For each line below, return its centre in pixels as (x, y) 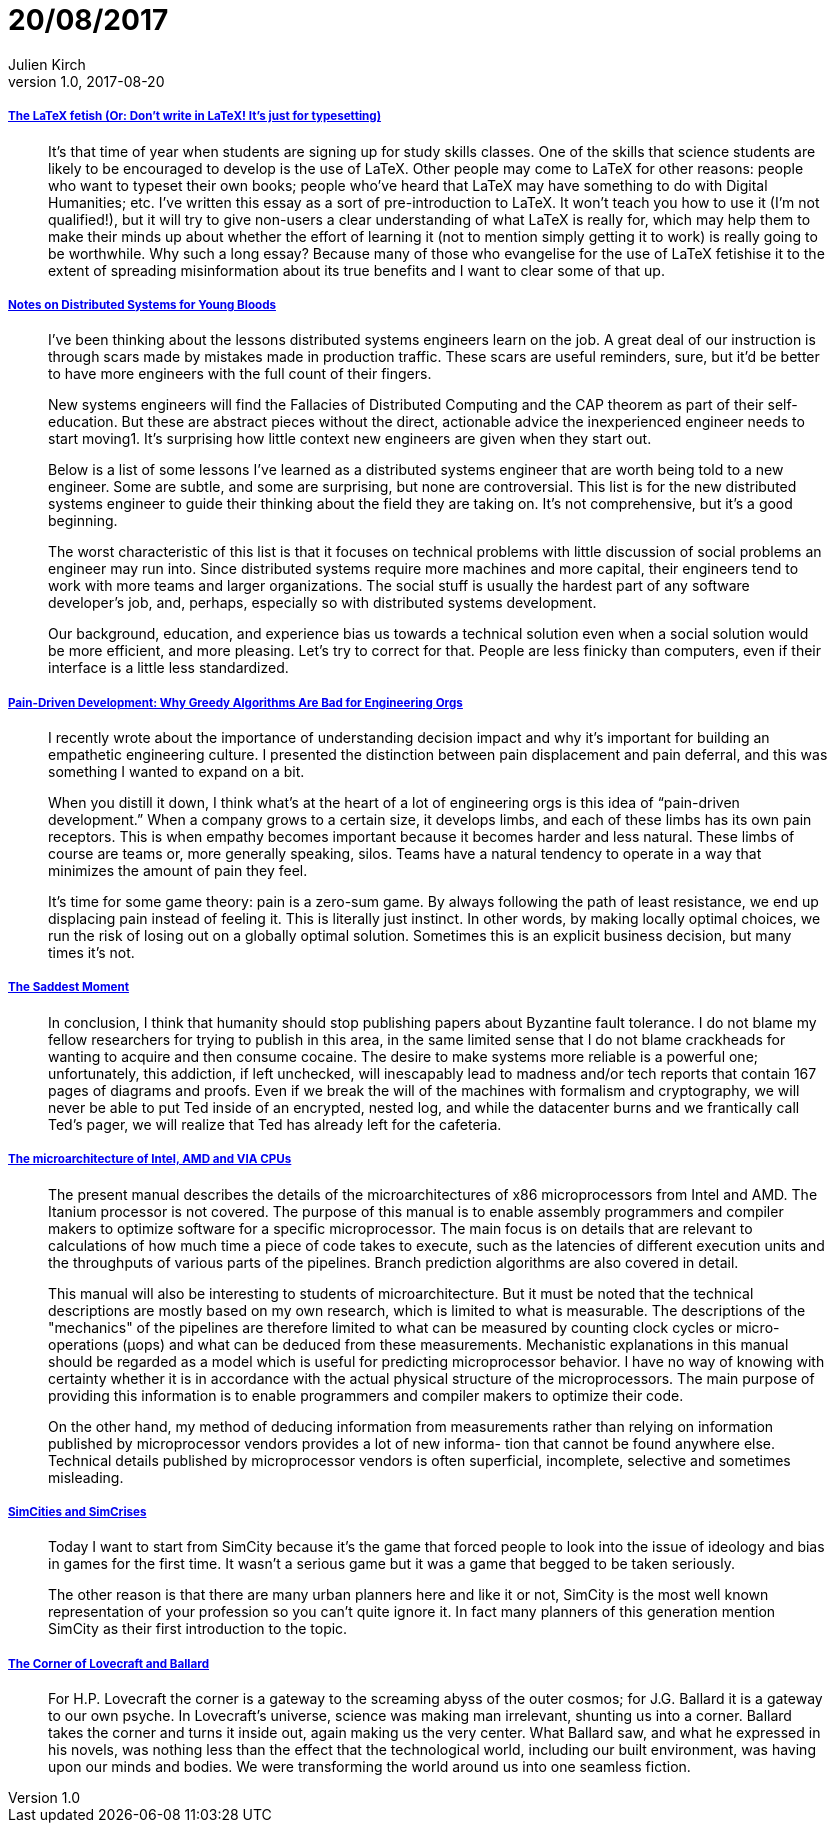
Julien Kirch (47, 64)
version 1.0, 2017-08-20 (86, 81)
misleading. (86, 1477)
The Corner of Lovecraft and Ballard (108, 1663)
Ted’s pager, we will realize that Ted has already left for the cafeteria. (275, 1124)
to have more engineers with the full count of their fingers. (240, 374)
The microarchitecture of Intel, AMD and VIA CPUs (150, 1159)
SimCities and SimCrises (77, 1512)
